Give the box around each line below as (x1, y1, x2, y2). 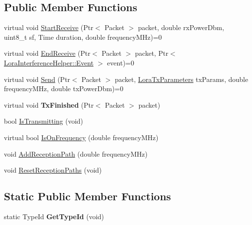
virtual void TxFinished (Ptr (4, 99, 94, 110)
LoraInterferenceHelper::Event (4, 57, 94, 67)
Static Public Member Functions (4, 189, 171, 204)
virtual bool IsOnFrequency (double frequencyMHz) (4, 132, 159, 142)
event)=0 (107, 57, 134, 67)
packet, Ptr (135, 48, 168, 58)
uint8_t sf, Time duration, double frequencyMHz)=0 (4, 32, 162, 42)
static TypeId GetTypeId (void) (4, 211, 104, 221)
